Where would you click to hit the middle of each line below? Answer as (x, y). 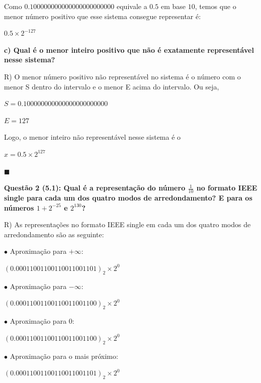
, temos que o (215, 6)
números (19, 207)
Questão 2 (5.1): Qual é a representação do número (95, 188)
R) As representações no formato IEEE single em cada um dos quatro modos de (127, 224)
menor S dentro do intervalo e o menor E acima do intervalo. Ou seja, (112, 86)
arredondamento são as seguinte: (54, 234)
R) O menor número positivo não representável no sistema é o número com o (122, 76)
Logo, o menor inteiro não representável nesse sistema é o (93, 137)
